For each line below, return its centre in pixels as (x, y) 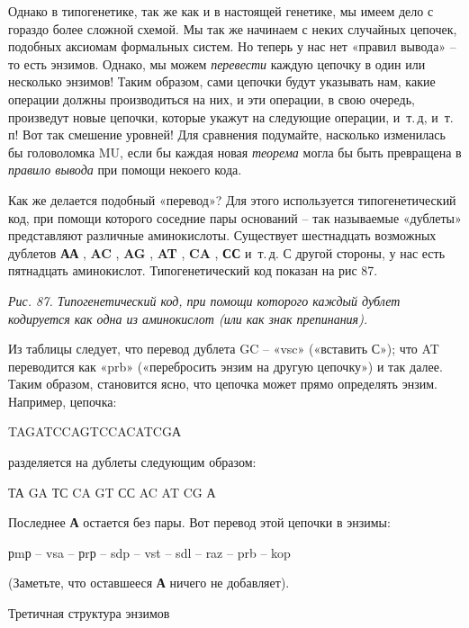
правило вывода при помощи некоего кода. (125, 170)
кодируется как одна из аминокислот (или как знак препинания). (188, 318)
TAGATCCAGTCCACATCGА (95, 431)
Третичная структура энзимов (89, 613)
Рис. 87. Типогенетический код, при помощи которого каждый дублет (204, 300)
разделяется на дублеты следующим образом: (132, 462)
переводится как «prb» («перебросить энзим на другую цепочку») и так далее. (225, 366)
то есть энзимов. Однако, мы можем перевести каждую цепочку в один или (217, 63)
